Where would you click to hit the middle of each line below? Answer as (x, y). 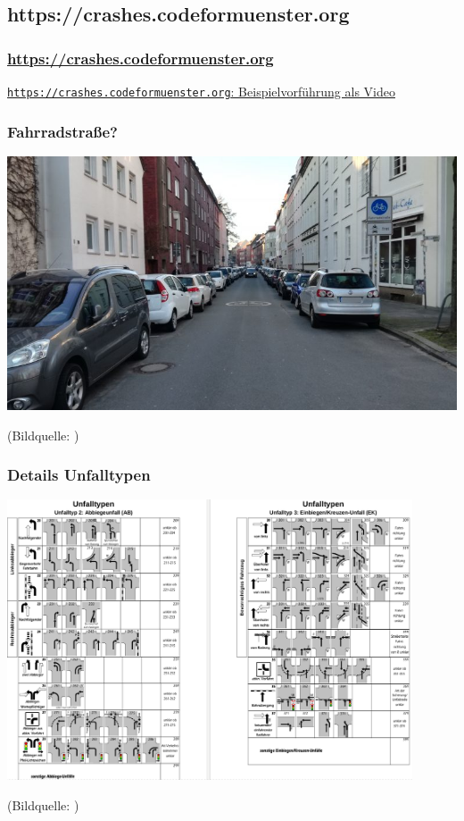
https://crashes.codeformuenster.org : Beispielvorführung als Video (201, 91)
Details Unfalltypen (79, 475)
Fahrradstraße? (62, 131)
